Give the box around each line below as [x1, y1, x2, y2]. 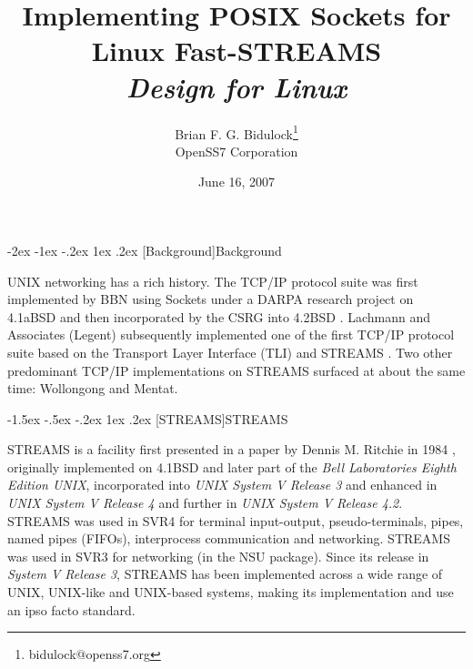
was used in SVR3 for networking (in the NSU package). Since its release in [7, 546, 429, 565]
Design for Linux [126, 67, 347, 106]
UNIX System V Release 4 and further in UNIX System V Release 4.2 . [7, 493, 403, 512]
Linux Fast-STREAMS [91, 32, 382, 69]
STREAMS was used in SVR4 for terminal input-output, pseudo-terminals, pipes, [7, 511, 464, 530]
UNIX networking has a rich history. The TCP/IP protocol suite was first [7, 271, 418, 290]
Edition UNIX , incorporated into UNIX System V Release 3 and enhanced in [7, 475, 438, 494]
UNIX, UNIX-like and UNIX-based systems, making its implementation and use [7, 583, 454, 602]
